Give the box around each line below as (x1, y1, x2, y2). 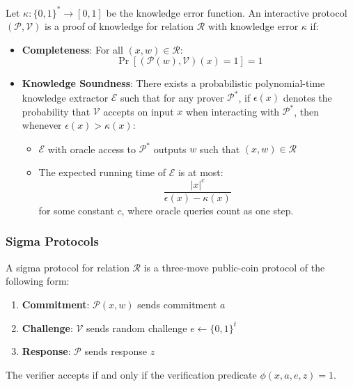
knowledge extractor (22, 90, 109, 104)
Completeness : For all (22, 42, 123, 56)
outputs (153, 141, 187, 156)
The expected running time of (38, 164, 166, 179)
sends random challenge (86, 320, 187, 335)
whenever (22, 118, 62, 132)
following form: (6, 274, 70, 288)
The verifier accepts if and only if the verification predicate (6, 367, 257, 381)
